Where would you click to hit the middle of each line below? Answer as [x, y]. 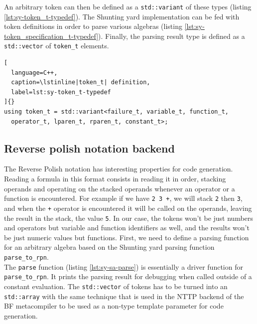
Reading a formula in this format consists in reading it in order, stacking [115, 179]
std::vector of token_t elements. [57, 46]
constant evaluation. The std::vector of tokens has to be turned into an [116, 286]
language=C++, [34, 73]
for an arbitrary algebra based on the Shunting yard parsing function [109, 247]
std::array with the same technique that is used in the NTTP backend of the [124, 296]
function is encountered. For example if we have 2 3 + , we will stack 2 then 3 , [123, 198]
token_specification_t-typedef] [51, 36]
